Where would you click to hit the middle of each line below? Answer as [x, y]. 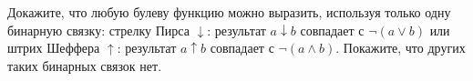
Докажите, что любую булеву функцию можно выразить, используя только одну [229, 12]
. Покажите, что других [401, 48]
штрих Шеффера [54, 48]
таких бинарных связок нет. [85, 65]
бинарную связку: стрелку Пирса [98, 30]
